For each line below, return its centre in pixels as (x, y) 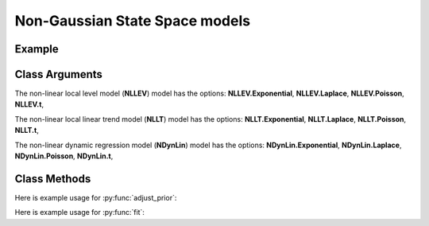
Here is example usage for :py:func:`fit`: (79, 212)
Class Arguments (59, 74)
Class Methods (53, 179)
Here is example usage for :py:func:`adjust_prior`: (96, 197)
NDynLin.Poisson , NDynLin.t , (64, 156)
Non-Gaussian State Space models (132, 21)
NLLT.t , (27, 131)
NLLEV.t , (29, 104)
